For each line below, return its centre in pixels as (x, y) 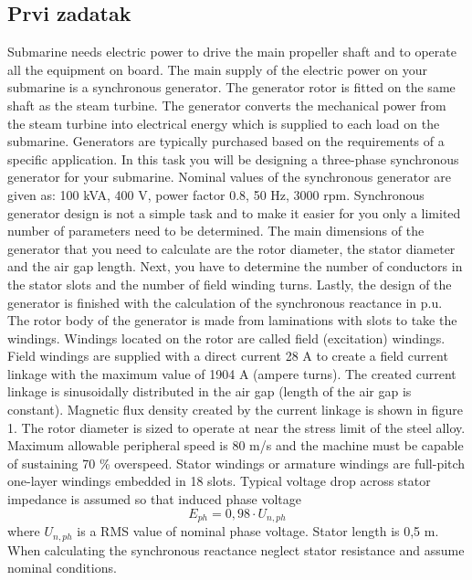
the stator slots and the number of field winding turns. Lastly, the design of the (230, 284)
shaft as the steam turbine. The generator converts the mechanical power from (227, 105)
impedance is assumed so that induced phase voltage (154, 499)
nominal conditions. (62, 568)
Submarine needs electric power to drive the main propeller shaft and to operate (232, 52)
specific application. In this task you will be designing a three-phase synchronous (233, 158)
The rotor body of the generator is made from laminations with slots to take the (232, 320)
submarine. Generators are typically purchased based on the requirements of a (226, 141)
